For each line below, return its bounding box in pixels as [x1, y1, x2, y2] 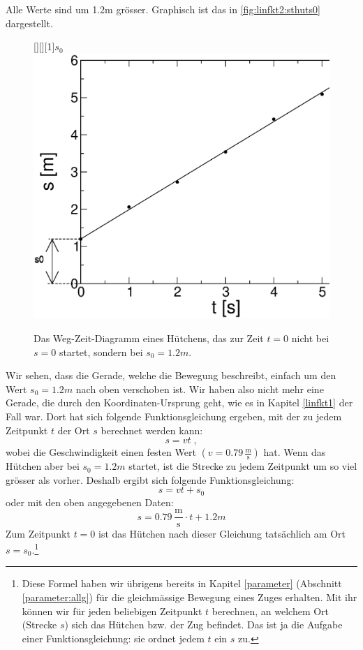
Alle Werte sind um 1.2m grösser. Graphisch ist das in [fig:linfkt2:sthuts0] [6, 2, 320, 16]
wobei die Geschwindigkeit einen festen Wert [6, 445, 196, 459]
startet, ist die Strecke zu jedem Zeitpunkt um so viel [128, 459, 357, 473]
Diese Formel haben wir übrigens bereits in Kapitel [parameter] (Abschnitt [22, 576, 342, 591]
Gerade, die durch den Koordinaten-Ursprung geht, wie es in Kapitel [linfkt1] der [6, 395, 353, 410]
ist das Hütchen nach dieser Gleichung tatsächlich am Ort [98, 526, 346, 540]
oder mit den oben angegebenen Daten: [6, 494, 174, 509]
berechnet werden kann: [101, 422, 203, 437]
